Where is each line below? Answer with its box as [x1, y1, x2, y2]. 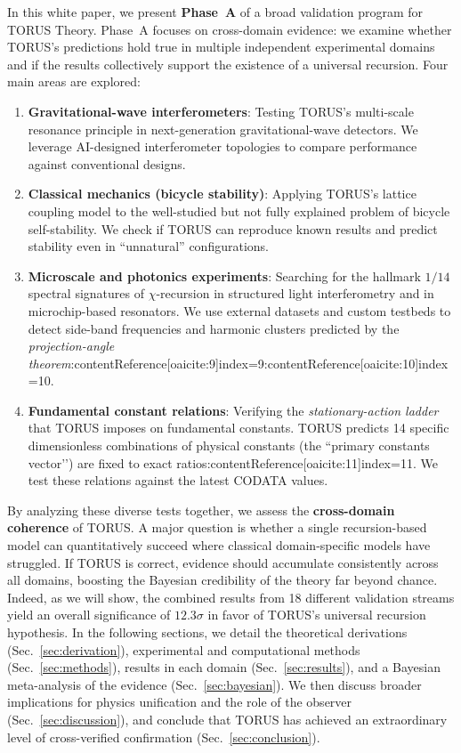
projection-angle [28, 336, 115, 355]
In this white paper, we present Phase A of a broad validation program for [7, 3, 423, 20]
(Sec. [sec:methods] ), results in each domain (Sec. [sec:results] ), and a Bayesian [7, 658, 441, 676]
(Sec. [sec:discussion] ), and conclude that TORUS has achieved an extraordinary [7, 709, 448, 728]
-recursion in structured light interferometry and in [156, 284, 434, 303]
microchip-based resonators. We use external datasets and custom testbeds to [28, 301, 451, 320]
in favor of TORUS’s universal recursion [207, 605, 426, 624]
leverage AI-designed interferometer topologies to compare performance [28, 137, 417, 156]
